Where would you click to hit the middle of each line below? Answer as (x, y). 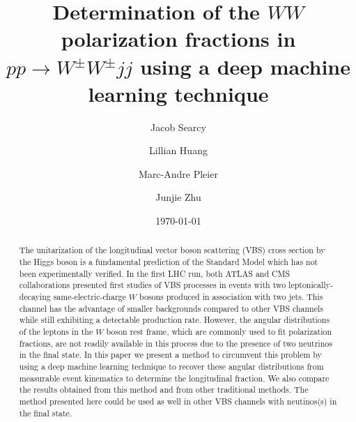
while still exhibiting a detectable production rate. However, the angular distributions (175, 320)
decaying (35, 297)
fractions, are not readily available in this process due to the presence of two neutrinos (176, 343)
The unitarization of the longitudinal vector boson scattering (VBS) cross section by (172, 250)
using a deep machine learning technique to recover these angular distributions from (171, 367)
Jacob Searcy (178, 127)
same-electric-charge (90, 297)
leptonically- (311, 285)
